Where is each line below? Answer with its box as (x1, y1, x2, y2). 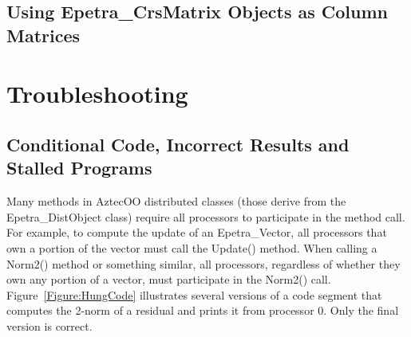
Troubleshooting (6, 77, 188, 110)
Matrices (6, 22, 81, 47)
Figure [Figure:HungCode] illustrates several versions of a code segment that (6, 286, 382, 303)
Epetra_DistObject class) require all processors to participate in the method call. (6, 208, 405, 225)
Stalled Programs (6, 155, 152, 180)
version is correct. (6, 317, 93, 334)
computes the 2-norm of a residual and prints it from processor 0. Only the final (6, 302, 399, 319)
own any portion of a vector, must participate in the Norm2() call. (6, 271, 331, 288)
